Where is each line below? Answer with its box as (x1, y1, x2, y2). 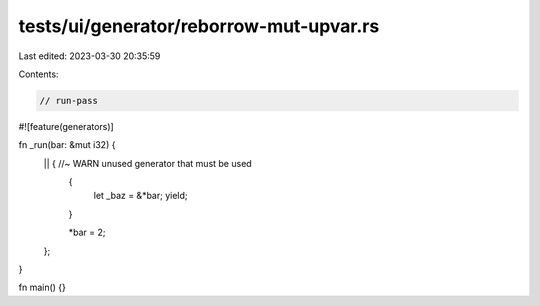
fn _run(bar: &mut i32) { (18, 139, 116, 151)
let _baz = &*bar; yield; (93, 190, 189, 202)
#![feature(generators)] (18, 120, 114, 132)
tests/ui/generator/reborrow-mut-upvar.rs (18, 15, 380, 37)
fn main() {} (18, 281, 67, 294)
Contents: (18, 68, 59, 80)
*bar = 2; (68, 226, 106, 239)
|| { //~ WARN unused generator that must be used (43, 157, 252, 169)
